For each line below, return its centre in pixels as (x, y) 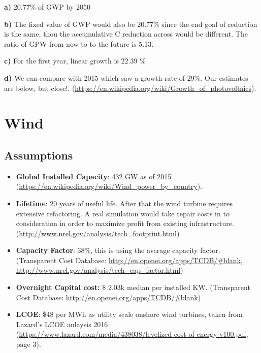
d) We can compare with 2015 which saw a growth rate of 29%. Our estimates (126, 77)
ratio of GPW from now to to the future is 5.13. (79, 43)
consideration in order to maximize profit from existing (102, 223)
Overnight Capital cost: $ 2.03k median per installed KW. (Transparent (133, 287)
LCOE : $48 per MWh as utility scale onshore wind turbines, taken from (129, 314)
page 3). (28, 344)
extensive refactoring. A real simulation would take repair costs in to (123, 213)
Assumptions (39, 155)
